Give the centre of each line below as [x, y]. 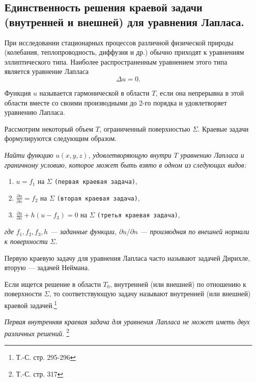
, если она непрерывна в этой [200, 92]
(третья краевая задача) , [139, 215]
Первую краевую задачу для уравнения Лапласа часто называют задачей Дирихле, [127, 258]
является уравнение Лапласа [47, 71]
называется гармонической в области [94, 92]
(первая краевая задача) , [96, 181]
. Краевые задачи [223, 128]
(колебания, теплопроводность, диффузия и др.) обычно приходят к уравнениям [124, 52]
